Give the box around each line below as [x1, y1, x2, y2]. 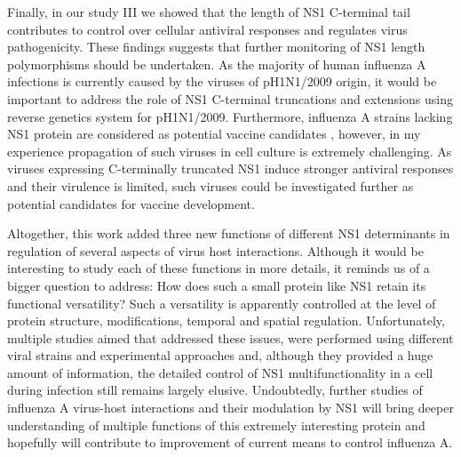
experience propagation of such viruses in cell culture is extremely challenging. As [7, 141, 452, 160]
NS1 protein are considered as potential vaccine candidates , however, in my [7, 124, 421, 143]
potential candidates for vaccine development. [7, 194, 255, 212]
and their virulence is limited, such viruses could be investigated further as [7, 176, 414, 195]
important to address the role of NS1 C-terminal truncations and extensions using [7, 89, 453, 108]
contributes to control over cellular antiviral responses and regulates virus [7, 20, 408, 38]
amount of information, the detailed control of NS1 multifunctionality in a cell [7, 363, 433, 381]
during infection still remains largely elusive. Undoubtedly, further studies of [7, 381, 423, 399]
